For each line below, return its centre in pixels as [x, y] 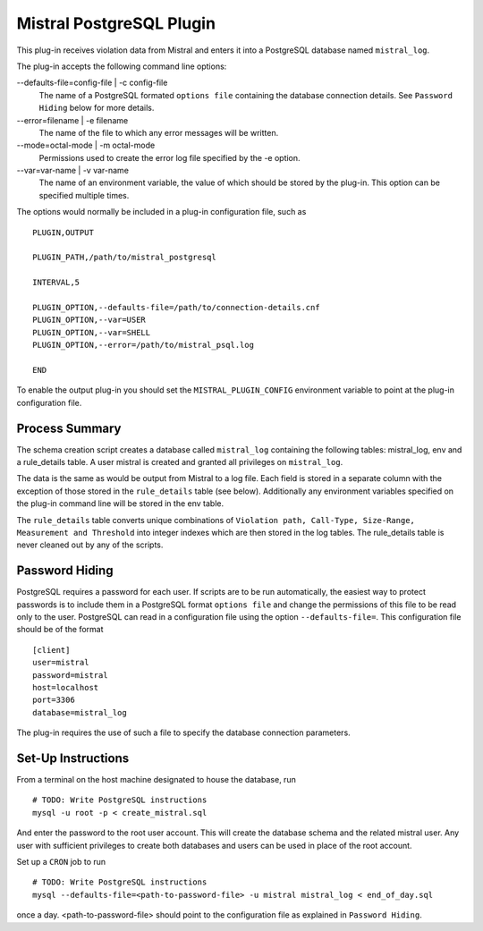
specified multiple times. [84, 195]
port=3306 [54, 700]
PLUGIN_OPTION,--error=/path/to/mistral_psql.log [144, 345]
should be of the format [60, 630]
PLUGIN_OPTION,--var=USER [89, 320]
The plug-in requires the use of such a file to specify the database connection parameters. [183, 732]
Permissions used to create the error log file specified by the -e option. [169, 157]
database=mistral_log [80, 712]
